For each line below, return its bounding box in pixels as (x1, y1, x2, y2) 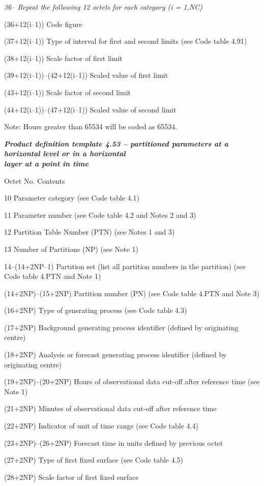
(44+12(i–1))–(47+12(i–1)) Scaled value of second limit (4, 104, 177, 115)
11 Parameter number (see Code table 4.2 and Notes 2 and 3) (4, 209, 196, 220)
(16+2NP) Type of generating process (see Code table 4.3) (4, 305, 187, 316)
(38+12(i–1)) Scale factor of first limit (4, 52, 123, 63)
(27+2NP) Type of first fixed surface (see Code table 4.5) (4, 454, 184, 465)
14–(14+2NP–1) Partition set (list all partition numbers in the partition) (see (4, 261, 246, 271)
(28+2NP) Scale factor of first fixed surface (4, 471, 139, 482)
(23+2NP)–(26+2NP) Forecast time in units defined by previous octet (4, 437, 223, 448)
